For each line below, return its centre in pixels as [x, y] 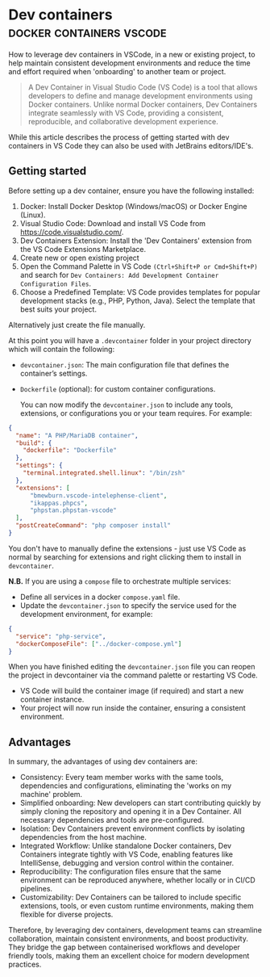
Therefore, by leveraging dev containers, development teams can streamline [135, 930]
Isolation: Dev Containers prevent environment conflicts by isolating [133, 828]
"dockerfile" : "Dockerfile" [70, 451]
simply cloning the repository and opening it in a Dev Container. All [131, 811]
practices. [25, 964]
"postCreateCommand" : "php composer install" [93, 526]
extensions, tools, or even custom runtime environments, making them [137, 906]
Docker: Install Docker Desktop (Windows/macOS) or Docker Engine [133, 206]
